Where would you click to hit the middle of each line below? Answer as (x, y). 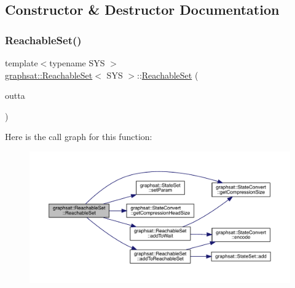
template (22, 63)
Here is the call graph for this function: (79, 137)
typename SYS (77, 63)
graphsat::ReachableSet (49, 75)
